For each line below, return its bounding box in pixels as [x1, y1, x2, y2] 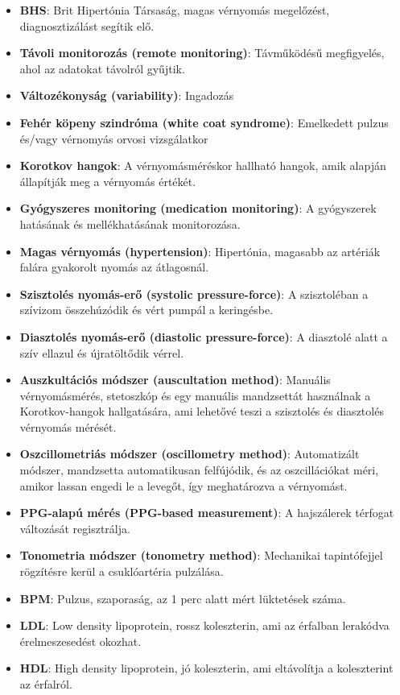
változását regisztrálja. [19, 519, 130, 536]
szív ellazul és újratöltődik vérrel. [19, 344, 184, 361]
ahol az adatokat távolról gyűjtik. [19, 60, 185, 77]
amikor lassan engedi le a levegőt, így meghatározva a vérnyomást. [19, 477, 348, 494]
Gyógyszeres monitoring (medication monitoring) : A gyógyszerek [19, 200, 377, 217]
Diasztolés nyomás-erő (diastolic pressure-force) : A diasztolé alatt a [19, 328, 388, 345]
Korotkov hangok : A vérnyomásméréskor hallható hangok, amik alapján [19, 157, 386, 174]
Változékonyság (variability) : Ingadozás [19, 87, 234, 104]
